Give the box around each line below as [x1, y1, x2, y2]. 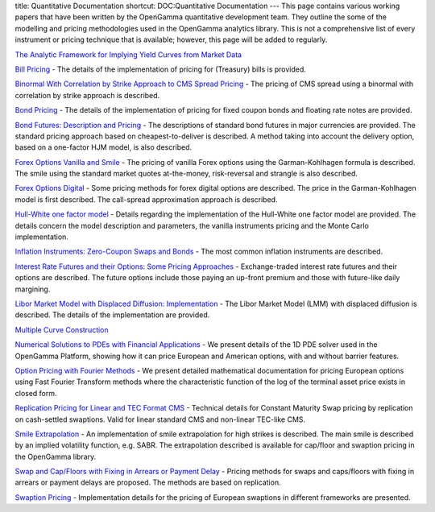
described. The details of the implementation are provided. [14, 310, 210, 320]
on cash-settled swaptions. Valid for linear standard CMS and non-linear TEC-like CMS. [14, 415, 306, 424]
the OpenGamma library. [14, 452, 97, 461]
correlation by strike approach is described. [14, 90, 160, 100]
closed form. [14, 388, 57, 398]
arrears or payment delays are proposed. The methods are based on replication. [14, 477, 281, 487]
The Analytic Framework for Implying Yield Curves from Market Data [14, 49, 242, 60]
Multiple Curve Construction [14, 324, 109, 334]
